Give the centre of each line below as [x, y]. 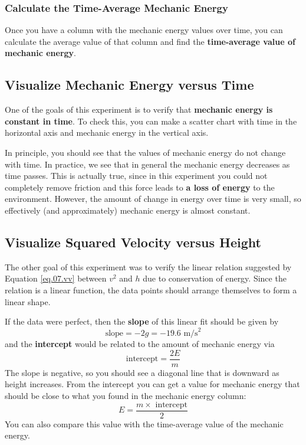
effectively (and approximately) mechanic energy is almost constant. [128, 210]
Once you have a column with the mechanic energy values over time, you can [144, 30]
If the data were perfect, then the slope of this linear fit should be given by [142, 321]
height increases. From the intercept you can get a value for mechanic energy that [152, 384]
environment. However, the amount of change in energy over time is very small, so [153, 199]
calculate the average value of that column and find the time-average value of [150, 41]
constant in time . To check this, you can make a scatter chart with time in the [151, 121]
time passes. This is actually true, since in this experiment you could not [136, 176]
